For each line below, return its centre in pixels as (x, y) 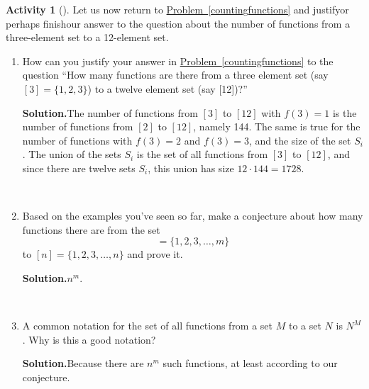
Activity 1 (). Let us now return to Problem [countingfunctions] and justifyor (177, 9)
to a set (305, 326)
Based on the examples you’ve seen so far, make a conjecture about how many (193, 216)
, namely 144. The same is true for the (277, 126)
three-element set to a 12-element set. (87, 37)
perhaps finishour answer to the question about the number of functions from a (178, 23)
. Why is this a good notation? (89, 339)
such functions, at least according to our (250, 363)
